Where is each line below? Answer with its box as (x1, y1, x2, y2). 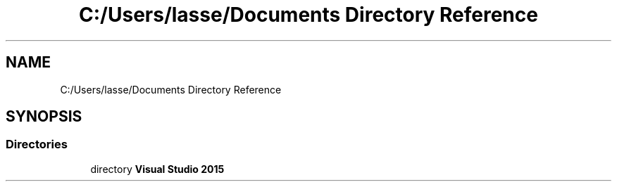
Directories (6, 137, 68, 152)
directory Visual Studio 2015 (90, 162, 225, 175)
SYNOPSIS (6, 108, 82, 126)
